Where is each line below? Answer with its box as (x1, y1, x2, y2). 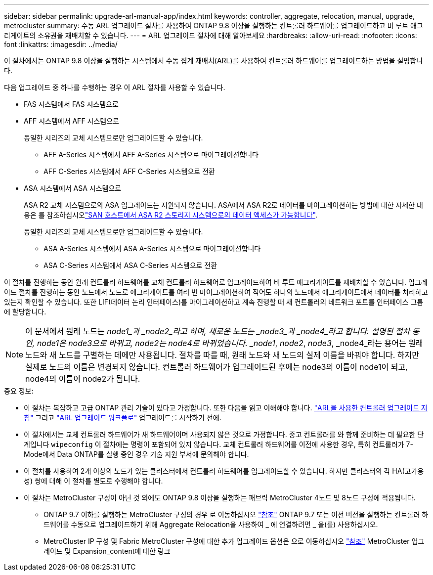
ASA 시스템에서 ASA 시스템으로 (24, 184, 122, 192)
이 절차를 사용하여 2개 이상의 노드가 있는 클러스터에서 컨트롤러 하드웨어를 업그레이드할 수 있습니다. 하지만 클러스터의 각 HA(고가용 (24, 467, 424, 475)
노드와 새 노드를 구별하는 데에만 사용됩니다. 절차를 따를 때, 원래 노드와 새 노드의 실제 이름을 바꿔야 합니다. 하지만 (25, 350, 419, 360)
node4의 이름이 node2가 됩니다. (25, 374, 140, 384)
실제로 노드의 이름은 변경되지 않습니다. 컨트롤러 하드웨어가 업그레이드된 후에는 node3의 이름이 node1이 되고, (25, 362, 408, 372)
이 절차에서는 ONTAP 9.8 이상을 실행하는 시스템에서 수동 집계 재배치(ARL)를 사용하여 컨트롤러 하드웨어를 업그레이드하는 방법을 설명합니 (4, 56, 423, 65)
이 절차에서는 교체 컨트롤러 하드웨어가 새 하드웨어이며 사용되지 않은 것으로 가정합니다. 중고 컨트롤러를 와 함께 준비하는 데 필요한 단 (24, 430, 424, 439)
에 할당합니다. (4, 308, 46, 316)
